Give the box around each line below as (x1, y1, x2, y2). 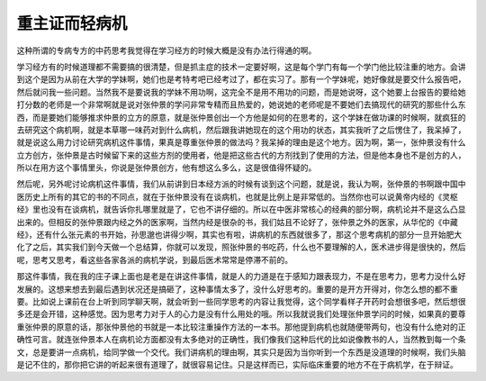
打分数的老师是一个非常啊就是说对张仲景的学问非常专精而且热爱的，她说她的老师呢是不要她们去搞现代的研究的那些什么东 (16, 99, 466, 110)
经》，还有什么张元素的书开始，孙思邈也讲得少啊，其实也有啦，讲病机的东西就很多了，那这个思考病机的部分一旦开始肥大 (16, 230, 463, 240)
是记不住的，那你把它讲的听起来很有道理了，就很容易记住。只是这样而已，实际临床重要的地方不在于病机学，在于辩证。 (16, 358, 458, 369)
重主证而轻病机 (16, 14, 128, 33)
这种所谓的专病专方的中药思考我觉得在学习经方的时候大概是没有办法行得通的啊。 (16, 45, 317, 56)
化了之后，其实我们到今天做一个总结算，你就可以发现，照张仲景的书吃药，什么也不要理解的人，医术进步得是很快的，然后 (16, 241, 466, 252)
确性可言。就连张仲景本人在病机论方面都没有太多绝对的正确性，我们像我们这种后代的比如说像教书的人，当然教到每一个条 (16, 334, 466, 345)
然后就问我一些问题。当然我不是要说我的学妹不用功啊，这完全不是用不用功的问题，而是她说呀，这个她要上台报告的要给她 (16, 86, 466, 97)
